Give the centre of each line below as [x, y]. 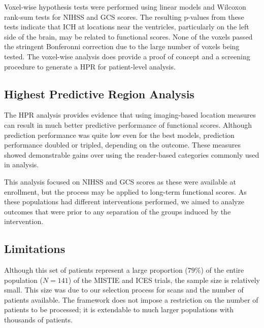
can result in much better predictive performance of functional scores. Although [128, 124]
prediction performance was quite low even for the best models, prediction [119, 135]
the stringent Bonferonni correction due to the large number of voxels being [122, 46]
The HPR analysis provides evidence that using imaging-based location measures [130, 115]
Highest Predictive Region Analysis [99, 94]
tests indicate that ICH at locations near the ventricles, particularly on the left [127, 27]
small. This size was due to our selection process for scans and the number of [124, 290]
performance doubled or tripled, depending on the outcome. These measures [122, 145]
